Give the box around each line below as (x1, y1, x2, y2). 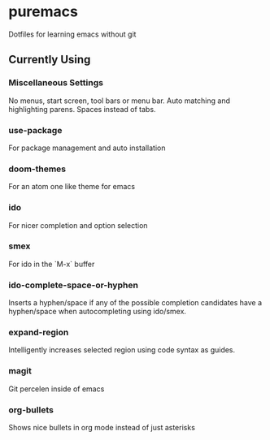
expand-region (8, 327, 69, 339)
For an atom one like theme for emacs (8, 182, 136, 192)
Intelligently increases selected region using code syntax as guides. (8, 345, 236, 355)
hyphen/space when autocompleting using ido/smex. (8, 307, 187, 317)
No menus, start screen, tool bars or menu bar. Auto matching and (8, 96, 230, 106)
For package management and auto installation (8, 143, 166, 153)
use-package (8, 124, 63, 136)
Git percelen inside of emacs (8, 384, 105, 394)
